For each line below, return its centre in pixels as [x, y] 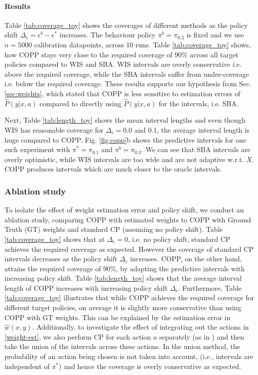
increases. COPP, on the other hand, [186, 259]
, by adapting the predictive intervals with [180, 268]
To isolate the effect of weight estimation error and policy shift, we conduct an [124, 210]
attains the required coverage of [53, 268]
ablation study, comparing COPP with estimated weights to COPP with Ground [128, 219]
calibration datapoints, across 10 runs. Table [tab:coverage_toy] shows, [142, 44]
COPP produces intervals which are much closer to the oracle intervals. [113, 169]
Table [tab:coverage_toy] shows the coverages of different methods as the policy [126, 25]
